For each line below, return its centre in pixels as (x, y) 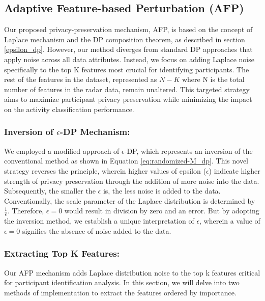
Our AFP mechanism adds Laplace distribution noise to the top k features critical (132, 272)
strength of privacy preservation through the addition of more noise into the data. (132, 181)
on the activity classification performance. (69, 109)
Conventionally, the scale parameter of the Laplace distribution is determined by (130, 200)
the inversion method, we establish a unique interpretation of (99, 221)
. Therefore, (26, 211)
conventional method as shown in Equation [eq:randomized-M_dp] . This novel (126, 161)
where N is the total (213, 79)
